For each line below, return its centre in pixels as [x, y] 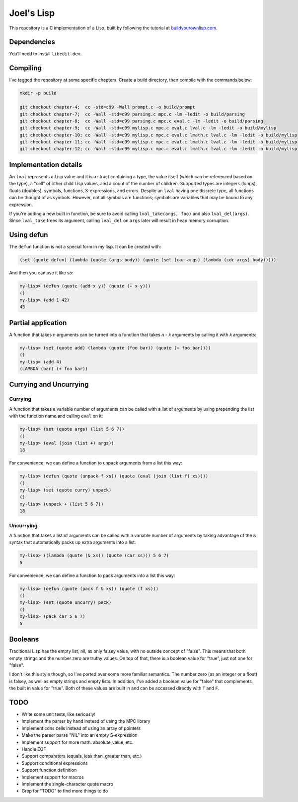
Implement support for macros [53, 777]
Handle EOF [34, 749]
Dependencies [32, 42]
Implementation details [46, 165]
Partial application [38, 323]
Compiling [26, 68]
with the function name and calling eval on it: [56, 416]
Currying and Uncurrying [49, 385]
